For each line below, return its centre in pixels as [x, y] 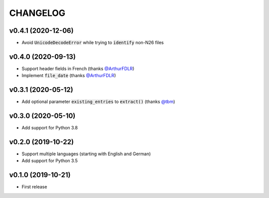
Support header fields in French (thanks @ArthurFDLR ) [78, 68]
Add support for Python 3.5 [50, 161]
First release [34, 187]
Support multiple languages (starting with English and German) [86, 154]
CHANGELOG [37, 13]
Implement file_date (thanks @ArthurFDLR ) [69, 76]
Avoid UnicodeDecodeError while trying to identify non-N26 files [93, 43]
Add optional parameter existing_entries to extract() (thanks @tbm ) [98, 101]
